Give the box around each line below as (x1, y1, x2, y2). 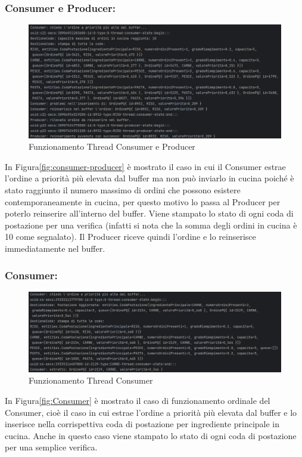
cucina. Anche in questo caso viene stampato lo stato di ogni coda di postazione (5, 429, 297, 441)
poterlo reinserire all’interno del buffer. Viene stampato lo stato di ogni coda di (5, 207, 294, 220)
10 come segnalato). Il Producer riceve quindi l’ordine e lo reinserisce (5, 230, 256, 243)
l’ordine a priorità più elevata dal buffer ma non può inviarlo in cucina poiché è (5, 172, 294, 184)
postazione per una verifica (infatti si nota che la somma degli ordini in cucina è (5, 218, 297, 231)
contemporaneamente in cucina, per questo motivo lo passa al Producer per (5, 195, 281, 208)
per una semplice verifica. (5, 441, 98, 453)
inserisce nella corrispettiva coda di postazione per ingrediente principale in (5, 418, 280, 430)
